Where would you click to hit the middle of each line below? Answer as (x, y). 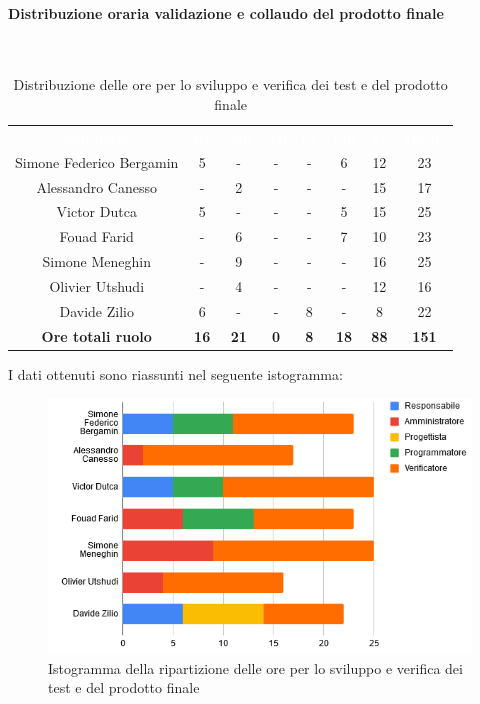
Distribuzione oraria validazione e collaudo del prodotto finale (226, 12)
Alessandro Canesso (96, 186)
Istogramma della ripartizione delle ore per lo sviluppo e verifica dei (255, 667)
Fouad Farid (96, 236)
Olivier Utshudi (97, 285)
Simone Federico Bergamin (97, 161)
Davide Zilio (96, 310)
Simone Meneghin (96, 261)
